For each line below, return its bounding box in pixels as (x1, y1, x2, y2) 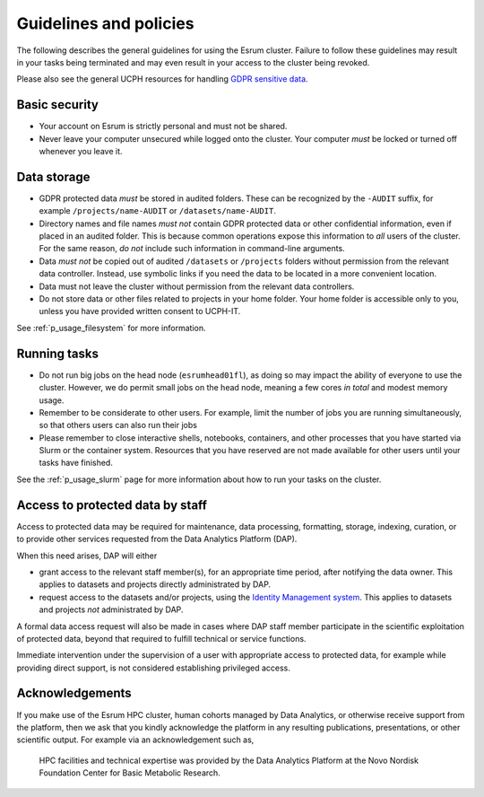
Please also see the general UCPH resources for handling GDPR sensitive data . (16, 74, 308, 84)
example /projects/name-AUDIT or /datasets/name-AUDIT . (39, 206, 277, 216)
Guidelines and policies (16, 13, 194, 33)
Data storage (16, 169, 91, 184)
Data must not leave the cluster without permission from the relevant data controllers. (39, 281, 355, 292)
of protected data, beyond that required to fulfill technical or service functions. (16, 633, 307, 644)
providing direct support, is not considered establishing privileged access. (16, 662, 291, 673)
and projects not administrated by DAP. (39, 604, 184, 615)
